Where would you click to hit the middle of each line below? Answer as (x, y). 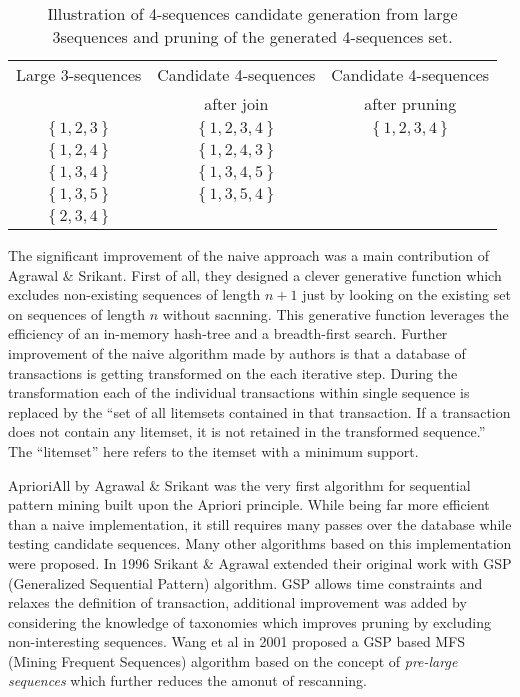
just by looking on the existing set (406, 294)
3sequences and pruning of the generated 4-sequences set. (252, 36)
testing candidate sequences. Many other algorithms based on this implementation (260, 543)
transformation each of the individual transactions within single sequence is (239, 392)
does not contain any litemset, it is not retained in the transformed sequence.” (247, 431)
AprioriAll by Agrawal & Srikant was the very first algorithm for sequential (239, 484)
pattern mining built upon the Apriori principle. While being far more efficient (249, 504)
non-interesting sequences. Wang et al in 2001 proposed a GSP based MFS (237, 641)
